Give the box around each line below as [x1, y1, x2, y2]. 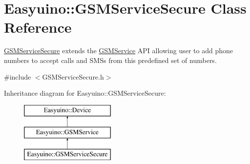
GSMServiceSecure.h [42, 71, 104, 82]
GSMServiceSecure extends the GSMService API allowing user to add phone [4, 45, 233, 56]
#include [4, 71, 31, 82]
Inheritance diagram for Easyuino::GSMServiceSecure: [4, 88, 166, 98]
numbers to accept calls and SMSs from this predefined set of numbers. [4, 55, 217, 65]
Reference [4, 17, 72, 37]
